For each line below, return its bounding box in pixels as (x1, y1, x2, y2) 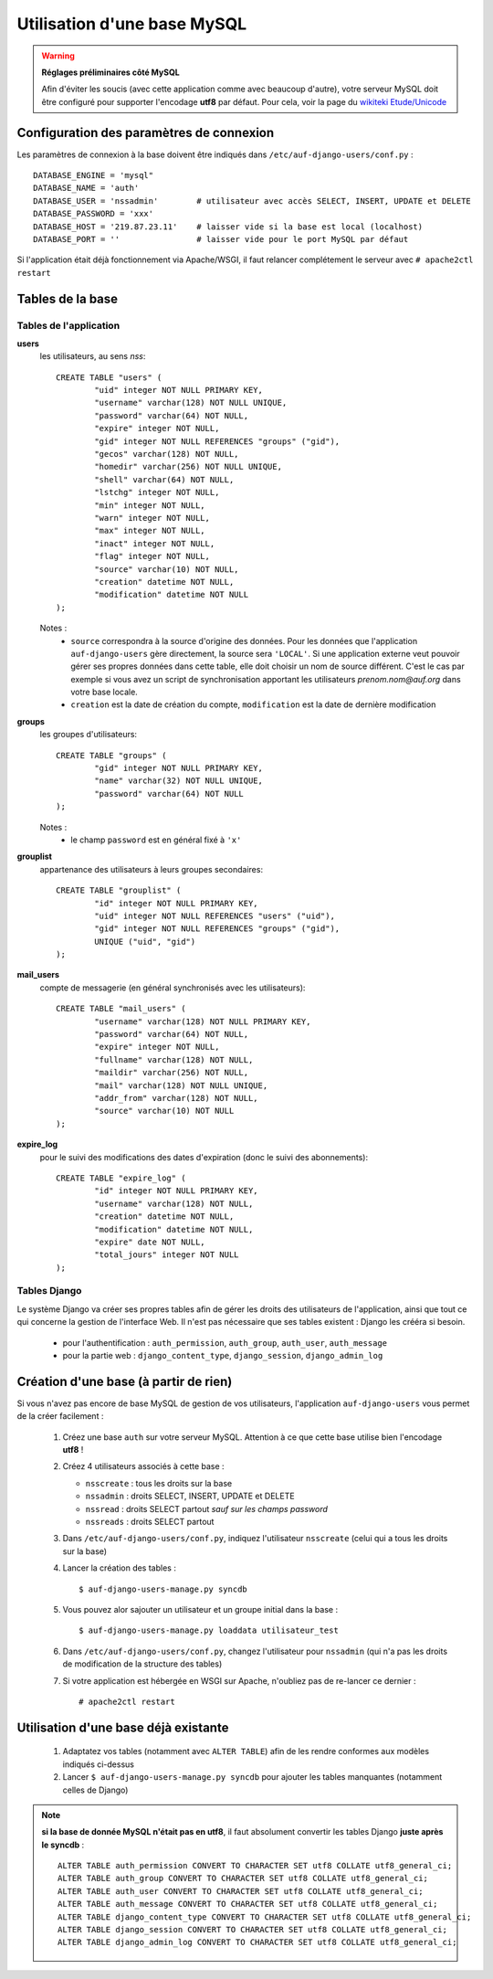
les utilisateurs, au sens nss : (39, 351, 146, 362)
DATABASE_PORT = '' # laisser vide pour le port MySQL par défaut (33, 234, 409, 244)
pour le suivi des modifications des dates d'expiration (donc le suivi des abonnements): (39, 1151, 369, 1162)
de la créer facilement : (16, 1411, 104, 1422)
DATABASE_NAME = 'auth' (33, 183, 140, 194)
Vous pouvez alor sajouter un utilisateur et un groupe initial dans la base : (62, 1603, 338, 1614)
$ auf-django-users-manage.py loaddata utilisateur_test (79, 1625, 340, 1635)
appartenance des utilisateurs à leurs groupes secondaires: (39, 863, 264, 874)
